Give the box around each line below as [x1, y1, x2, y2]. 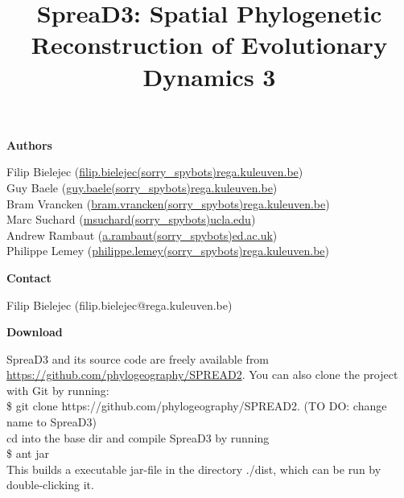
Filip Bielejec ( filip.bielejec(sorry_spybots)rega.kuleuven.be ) [6, 163, 303, 180]
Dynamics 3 [142, 60, 276, 93]
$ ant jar [6, 445, 49, 462]
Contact [6, 269, 52, 286]
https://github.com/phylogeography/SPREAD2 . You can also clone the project [6, 366, 398, 383]
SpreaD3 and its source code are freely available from [6, 350, 270, 367]
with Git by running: [6, 381, 109, 398]
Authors [6, 136, 52, 153]
